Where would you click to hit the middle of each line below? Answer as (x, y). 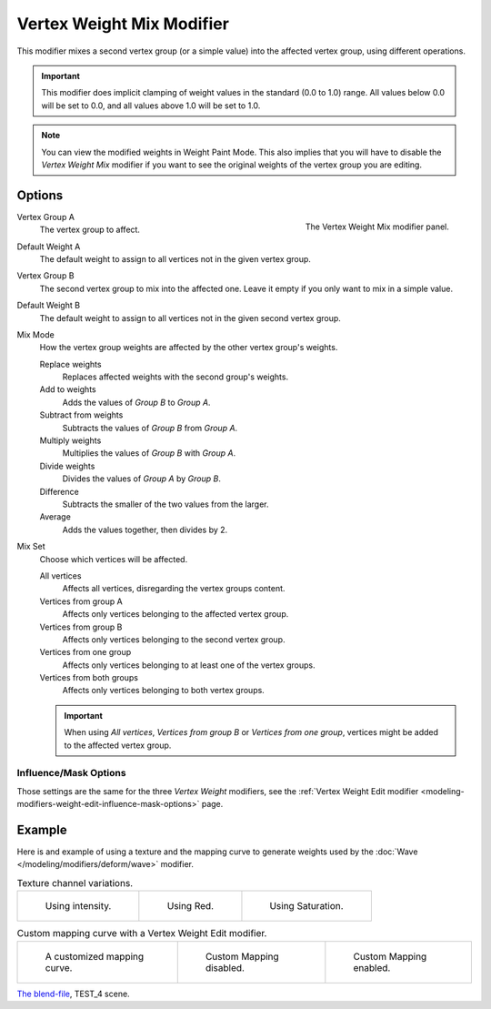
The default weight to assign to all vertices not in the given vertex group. (175, 258)
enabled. (372, 967)
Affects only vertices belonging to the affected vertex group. (175, 614)
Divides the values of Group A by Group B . (142, 479)
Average (55, 517)
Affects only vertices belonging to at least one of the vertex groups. (189, 665)
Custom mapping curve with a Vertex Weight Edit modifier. (142, 933)
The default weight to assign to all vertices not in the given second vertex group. (190, 318)
